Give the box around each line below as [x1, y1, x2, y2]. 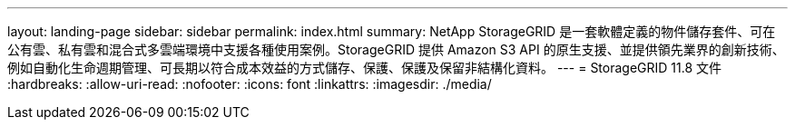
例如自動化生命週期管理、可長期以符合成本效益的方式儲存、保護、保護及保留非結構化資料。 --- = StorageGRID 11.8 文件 [7, 60, 722, 75]
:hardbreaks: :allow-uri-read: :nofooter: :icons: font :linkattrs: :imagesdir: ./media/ [7, 76, 492, 92]
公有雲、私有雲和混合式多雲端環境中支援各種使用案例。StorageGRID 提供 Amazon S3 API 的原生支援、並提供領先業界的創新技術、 [7, 42, 785, 57]
